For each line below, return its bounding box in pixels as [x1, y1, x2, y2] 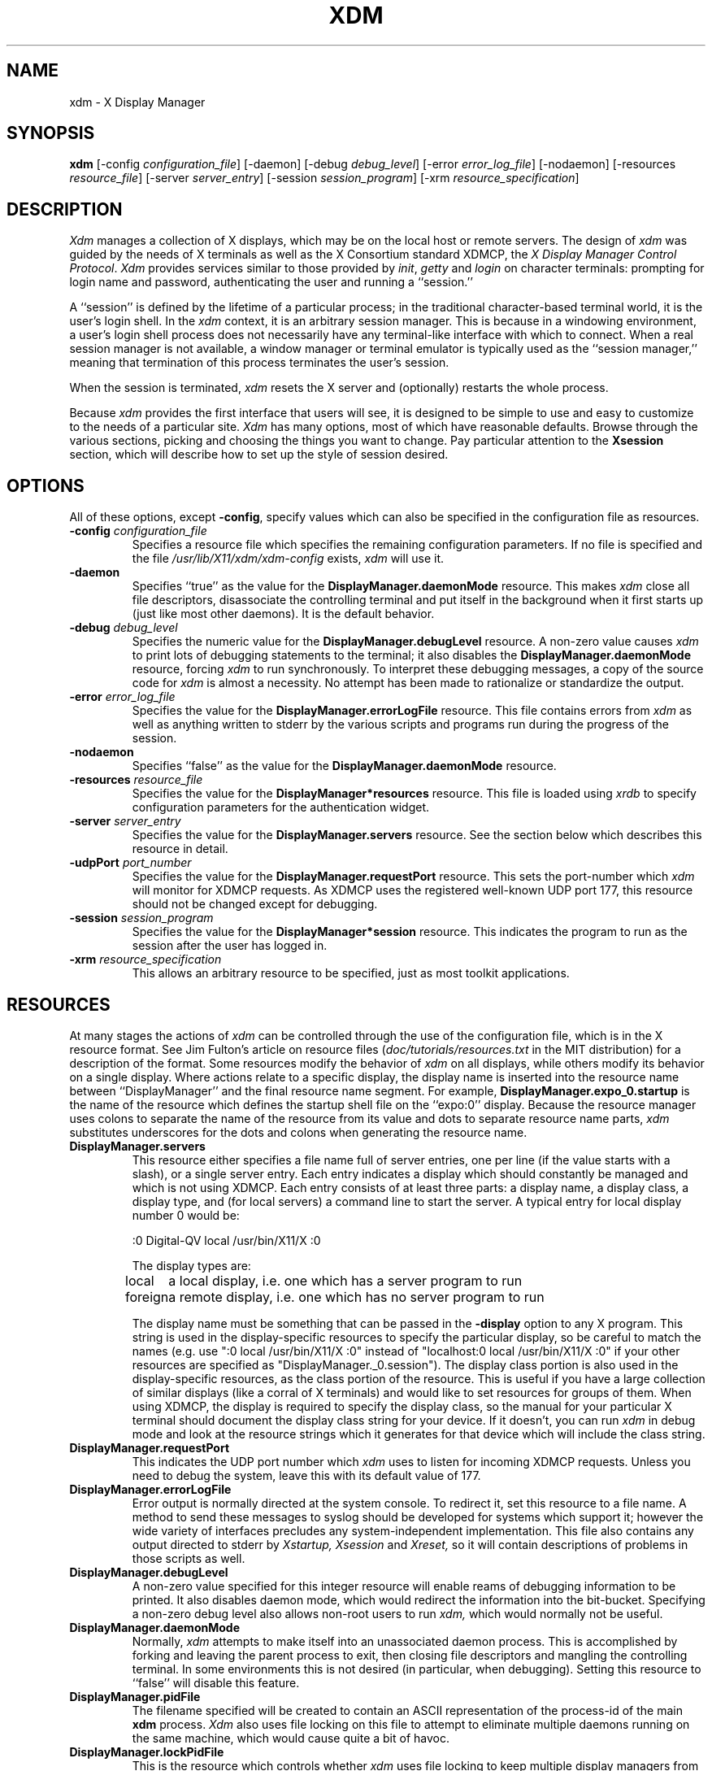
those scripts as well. [132, 1551, 245, 1565]
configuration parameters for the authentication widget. [132, 800, 430, 815]
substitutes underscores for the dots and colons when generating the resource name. [69, 1125, 527, 1139]
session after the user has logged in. [132, 938, 328, 953]
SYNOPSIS [7, 123, 95, 144]
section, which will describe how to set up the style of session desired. [69, 447, 449, 462]
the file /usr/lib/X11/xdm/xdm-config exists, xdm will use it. [132, 551, 444, 566]
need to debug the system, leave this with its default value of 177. [132, 1468, 481, 1482]
